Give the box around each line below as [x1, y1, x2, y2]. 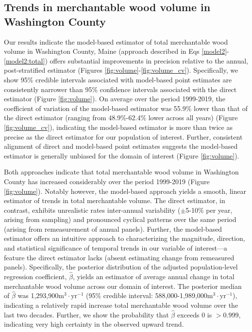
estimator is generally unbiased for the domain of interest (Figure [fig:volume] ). [4, 150, 239, 160]
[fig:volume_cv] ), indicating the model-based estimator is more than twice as [4, 122, 233, 132]
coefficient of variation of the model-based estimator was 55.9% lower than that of [4, 103, 248, 113]
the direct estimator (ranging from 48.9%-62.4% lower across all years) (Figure [4, 112, 238, 123]
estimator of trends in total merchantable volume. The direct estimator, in [4, 195, 225, 206]
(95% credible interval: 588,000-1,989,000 [86, 290, 207, 300]
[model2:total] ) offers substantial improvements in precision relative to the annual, [4, 55, 248, 65]
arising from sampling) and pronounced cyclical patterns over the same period [4, 214, 236, 224]
